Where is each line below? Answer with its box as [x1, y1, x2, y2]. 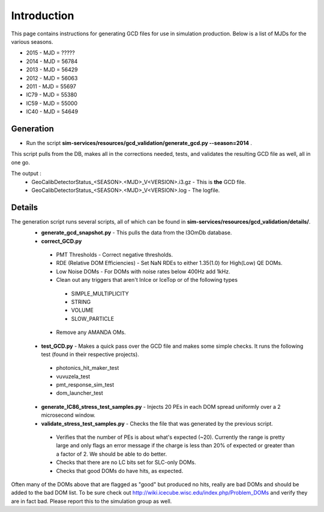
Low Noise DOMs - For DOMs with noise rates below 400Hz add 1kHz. [56, 267, 230, 275]
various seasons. [11, 38, 53, 45]
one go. [11, 159, 30, 166]
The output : [11, 170, 42, 177]
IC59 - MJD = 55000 [26, 100, 78, 107]
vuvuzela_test [56, 372, 91, 380]
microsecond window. [41, 411, 96, 419]
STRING [71, 298, 91, 305]
